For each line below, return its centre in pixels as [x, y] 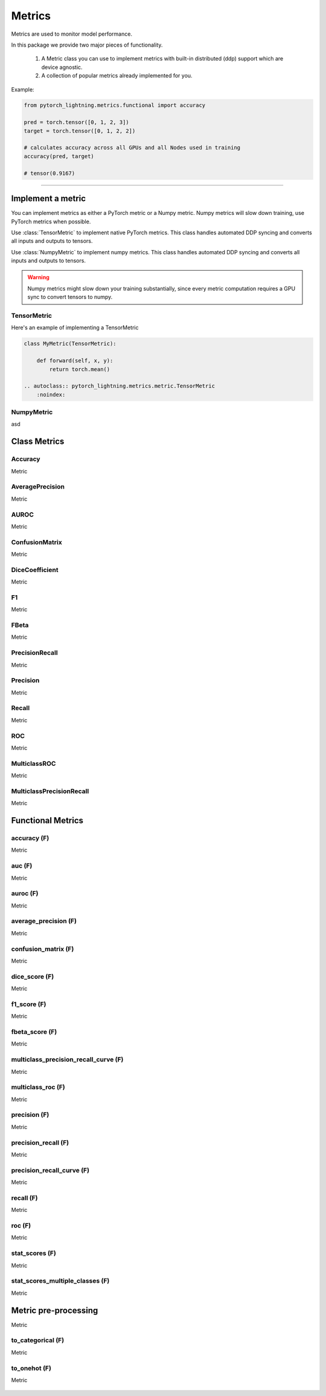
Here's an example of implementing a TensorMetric [75, 328]
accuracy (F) [30, 838]
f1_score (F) [29, 1004]
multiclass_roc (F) [38, 1087]
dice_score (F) [33, 976]
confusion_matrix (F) [43, 949]
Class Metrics [38, 442]
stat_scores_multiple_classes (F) [60, 1281]
